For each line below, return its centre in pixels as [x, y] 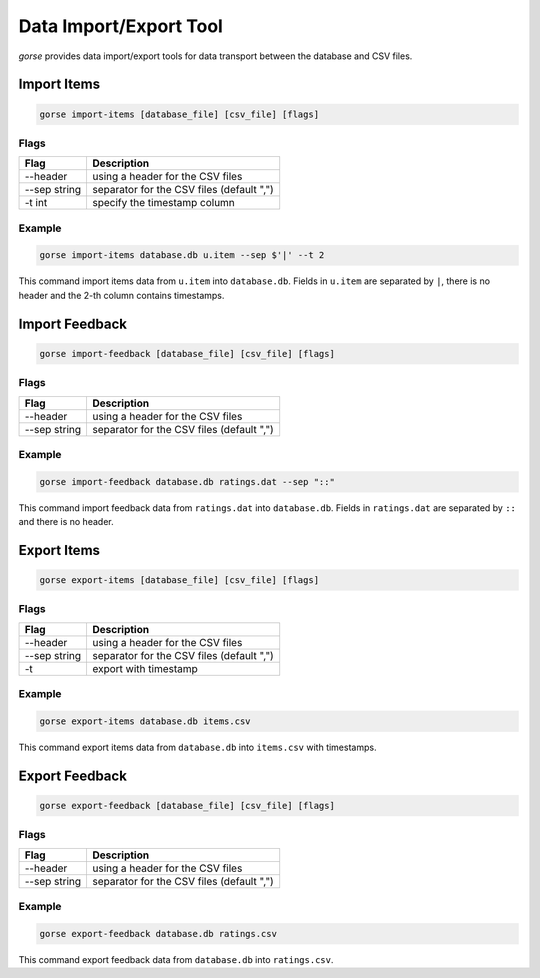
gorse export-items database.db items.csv [145, 721]
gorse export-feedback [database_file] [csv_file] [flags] [187, 805]
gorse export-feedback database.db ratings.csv [158, 933]
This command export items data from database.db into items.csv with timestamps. [197, 747]
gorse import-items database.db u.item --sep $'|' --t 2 [182, 255]
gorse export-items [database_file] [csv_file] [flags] [179, 580]
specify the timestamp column [163, 203]
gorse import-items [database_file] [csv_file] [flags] [179, 114]
